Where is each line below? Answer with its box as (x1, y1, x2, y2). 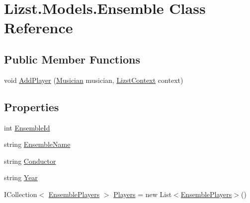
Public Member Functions (4, 51, 140, 67)
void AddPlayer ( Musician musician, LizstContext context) (4, 74, 183, 85)
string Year (4, 172, 38, 183)
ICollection (4, 189, 37, 199)
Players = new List (113, 189, 172, 199)
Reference (4, 17, 73, 38)
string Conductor (4, 155, 56, 166)
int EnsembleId (4, 122, 50, 133)
